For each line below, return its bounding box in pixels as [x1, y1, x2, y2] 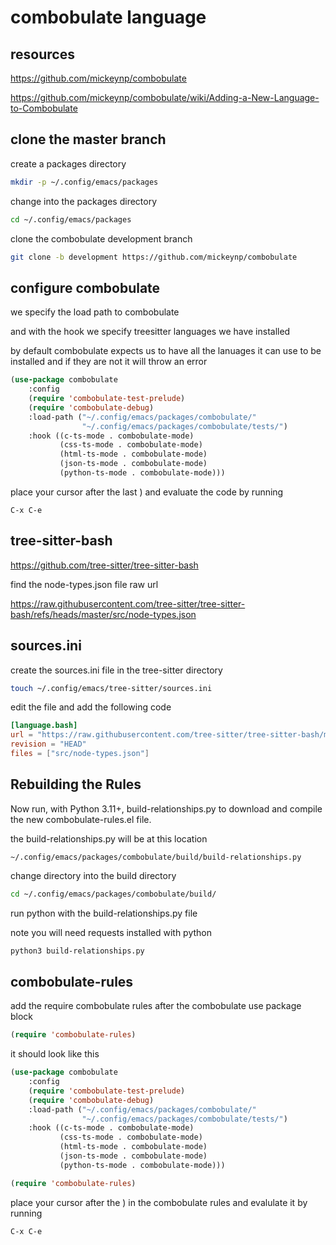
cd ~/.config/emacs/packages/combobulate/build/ [10, 889, 217, 899]
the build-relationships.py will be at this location [10, 832, 208, 845]
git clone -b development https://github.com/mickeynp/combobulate [10, 252, 298, 262]
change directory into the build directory [10, 869, 177, 881]
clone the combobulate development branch [10, 232, 193, 245]
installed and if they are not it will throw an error [10, 356, 208, 368]
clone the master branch [10, 131, 167, 148]
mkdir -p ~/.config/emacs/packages [10, 177, 159, 187]
